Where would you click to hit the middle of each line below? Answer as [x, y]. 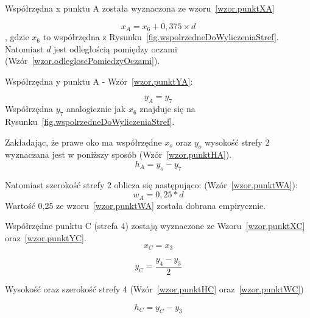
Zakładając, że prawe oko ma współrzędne [83, 142]
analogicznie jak [96, 109]
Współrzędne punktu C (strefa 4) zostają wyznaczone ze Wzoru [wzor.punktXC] [155, 226]
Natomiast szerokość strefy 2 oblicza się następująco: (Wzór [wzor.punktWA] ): [151, 184]
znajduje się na [167, 109]
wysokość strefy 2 [237, 142]
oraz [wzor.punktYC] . [46, 238]
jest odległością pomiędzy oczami [115, 48]
